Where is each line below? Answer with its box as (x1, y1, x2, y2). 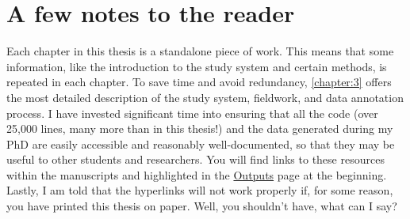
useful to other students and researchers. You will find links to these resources (6, 151, 385, 168)
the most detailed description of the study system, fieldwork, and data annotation (6, 89, 404, 105)
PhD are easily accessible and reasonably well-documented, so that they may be (6, 135, 395, 152)
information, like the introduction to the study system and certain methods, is (6, 58, 387, 74)
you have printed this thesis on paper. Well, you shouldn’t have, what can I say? (6, 198, 397, 214)
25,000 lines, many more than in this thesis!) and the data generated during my (6, 120, 393, 137)
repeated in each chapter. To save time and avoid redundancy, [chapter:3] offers (6, 74, 392, 90)
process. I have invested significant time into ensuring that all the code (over (6, 104, 378, 121)
